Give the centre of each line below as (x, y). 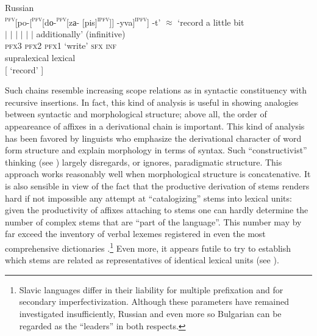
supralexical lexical (40, 58)
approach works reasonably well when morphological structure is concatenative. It (158, 174)
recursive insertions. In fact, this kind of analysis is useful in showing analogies (152, 102)
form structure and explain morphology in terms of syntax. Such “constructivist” (156, 150)
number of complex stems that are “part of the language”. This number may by (153, 221)
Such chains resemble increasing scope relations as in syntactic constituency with (156, 90)
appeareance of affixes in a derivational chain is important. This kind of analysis (155, 126)
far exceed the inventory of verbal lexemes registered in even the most (135, 234)
